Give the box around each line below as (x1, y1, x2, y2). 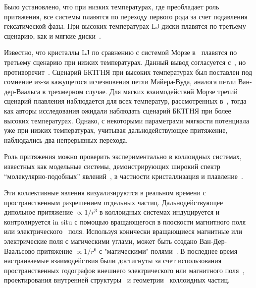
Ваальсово (4, 245, 35, 256)
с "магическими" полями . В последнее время (99, 245, 238, 256)
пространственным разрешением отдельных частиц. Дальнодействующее (4, 197, 223, 207)
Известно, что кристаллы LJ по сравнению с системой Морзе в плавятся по (4, 47, 237, 58)
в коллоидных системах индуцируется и (100, 207, 220, 217)
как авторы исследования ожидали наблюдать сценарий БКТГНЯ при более (4, 105, 231, 115)
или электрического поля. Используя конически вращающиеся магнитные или (4, 226, 243, 236)
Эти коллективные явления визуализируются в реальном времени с (4, 187, 206, 198)
